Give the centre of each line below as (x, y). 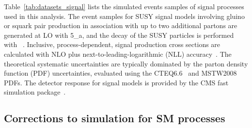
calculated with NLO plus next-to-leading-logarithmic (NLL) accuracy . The (118, 54)
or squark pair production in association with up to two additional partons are (121, 25)
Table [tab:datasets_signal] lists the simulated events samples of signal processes (124, 6)
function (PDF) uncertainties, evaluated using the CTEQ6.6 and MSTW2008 (120, 73)
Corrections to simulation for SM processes (115, 118)
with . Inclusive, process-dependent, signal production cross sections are (112, 44)
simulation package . (35, 92)
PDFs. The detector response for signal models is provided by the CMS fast (116, 82)
